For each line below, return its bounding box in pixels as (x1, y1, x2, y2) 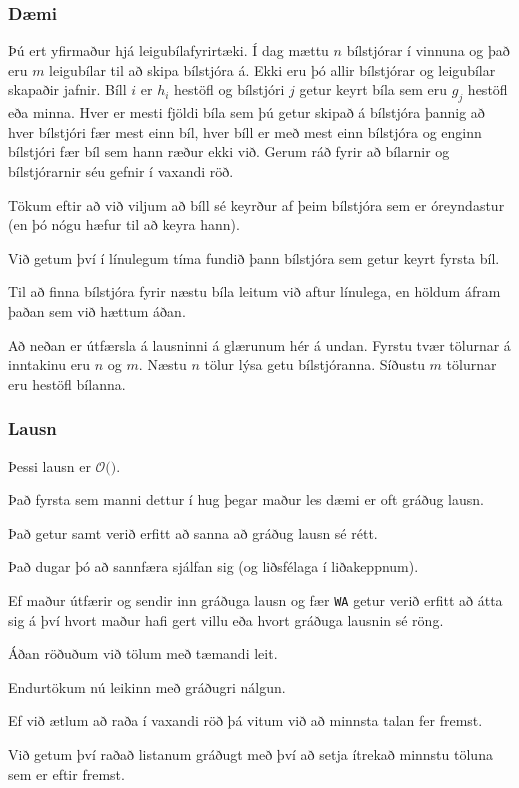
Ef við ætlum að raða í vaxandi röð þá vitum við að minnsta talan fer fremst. (8, 710, 483, 731)
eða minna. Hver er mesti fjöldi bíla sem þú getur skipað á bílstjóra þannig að (8, 102, 485, 123)
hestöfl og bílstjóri (174, 79, 285, 100)
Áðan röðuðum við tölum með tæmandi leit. (8, 643, 278, 664)
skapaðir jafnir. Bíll (8, 79, 127, 100)
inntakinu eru (8, 354, 91, 375)
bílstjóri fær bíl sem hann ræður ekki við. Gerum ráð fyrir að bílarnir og (8, 141, 450, 162)
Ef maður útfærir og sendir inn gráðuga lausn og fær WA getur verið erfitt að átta (8, 589, 503, 610)
